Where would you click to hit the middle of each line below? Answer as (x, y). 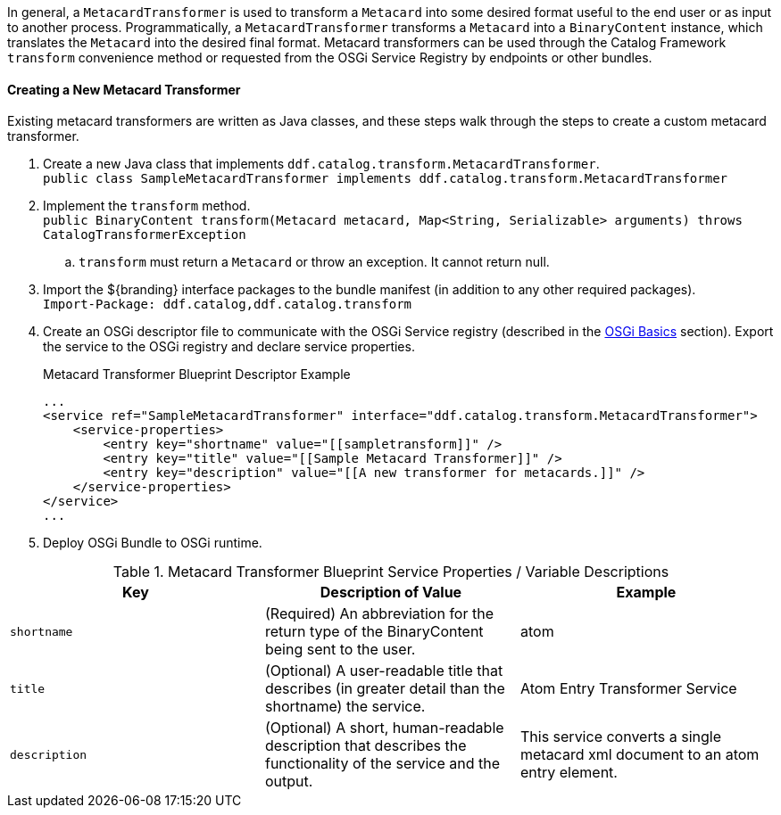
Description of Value (391, 593)
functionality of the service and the (382, 764)
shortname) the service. (345, 707)
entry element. (569, 773)
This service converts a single (620, 737)
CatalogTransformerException (145, 235)
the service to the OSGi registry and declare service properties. (229, 347)
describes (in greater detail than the (385, 689)
